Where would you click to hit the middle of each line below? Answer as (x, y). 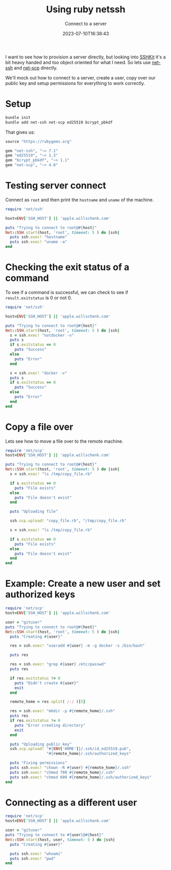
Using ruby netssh (86, 9)
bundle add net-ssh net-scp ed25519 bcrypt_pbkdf (59, 122)
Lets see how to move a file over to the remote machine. (64, 441)
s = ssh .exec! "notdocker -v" (42, 335)
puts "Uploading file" (34, 512)
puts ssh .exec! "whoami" (36, 854)
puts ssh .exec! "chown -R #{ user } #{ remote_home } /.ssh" (70, 768)
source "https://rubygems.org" (39, 141)
